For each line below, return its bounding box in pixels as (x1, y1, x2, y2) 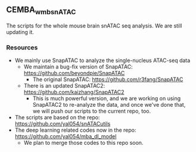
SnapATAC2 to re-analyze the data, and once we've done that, (32, 101, 186, 108)
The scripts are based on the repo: (14, 114, 100, 121)
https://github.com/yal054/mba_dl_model (14, 133, 117, 140)
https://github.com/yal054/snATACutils (14, 120, 111, 128)
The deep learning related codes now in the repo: (14, 126, 136, 134)
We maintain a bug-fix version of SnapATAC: (23, 63, 133, 70)
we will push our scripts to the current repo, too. (32, 107, 151, 115)
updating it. (6, 29, 35, 35)
